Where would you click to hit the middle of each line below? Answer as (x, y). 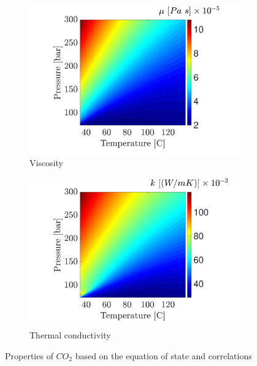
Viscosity (46, 162)
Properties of (29, 355)
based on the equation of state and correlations (163, 355)
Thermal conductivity (70, 335)
